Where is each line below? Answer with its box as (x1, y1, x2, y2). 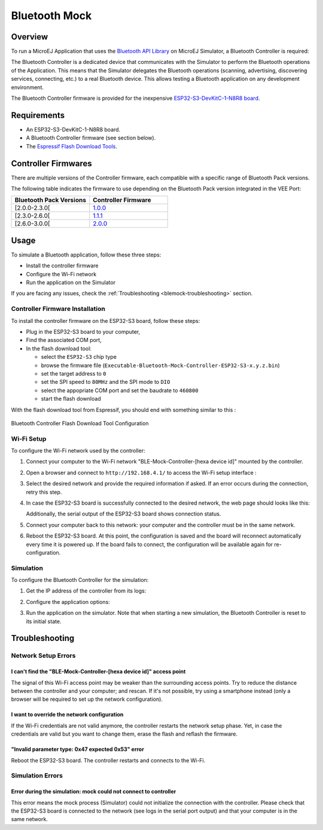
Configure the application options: (26, 598, 110, 605)
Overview (11, 32, 48, 42)
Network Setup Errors (11, 652, 76, 660)
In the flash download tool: (26, 344, 92, 352)
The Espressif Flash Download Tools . (26, 142, 118, 149)
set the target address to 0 (41, 370, 106, 377)
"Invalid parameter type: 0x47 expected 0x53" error (11, 746, 145, 753)
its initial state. (26, 618, 62, 625)
